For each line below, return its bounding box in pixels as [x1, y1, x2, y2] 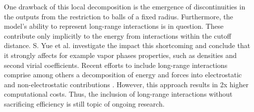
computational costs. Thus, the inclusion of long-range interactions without [4, 89, 233, 99]
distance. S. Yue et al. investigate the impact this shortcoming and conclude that [4, 40, 251, 51]
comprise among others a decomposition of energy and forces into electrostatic [4, 69, 242, 80]
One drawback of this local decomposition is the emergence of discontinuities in [4, 1, 246, 11]
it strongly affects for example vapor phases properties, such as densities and [4, 50, 237, 60]
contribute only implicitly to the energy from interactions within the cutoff [4, 30, 231, 41]
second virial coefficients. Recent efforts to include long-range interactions [4, 59, 228, 70]
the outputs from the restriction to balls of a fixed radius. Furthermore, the [4, 11, 233, 21]
